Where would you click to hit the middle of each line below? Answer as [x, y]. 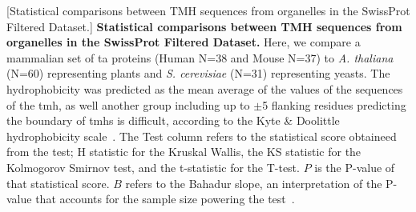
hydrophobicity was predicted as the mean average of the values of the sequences [205, 88]
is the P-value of [355, 167]
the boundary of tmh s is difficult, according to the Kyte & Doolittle [173, 120]
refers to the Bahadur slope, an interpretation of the [254, 183]
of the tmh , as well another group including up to [128, 104]
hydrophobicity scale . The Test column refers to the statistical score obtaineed [202, 136]
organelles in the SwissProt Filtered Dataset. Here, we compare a [184, 42]
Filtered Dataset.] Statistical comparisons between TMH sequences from [204, 26]
